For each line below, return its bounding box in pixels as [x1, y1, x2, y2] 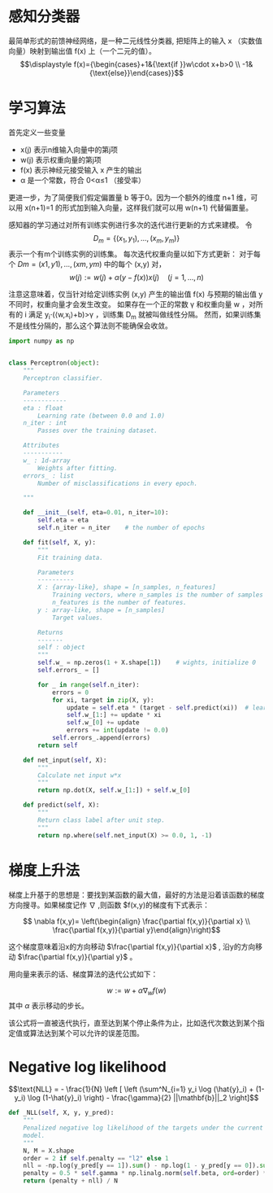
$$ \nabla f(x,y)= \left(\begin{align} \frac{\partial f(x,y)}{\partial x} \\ [23, 916, 250, 926]
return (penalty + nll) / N [23, 1177, 118, 1185]
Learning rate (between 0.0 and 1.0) [37, 412, 165, 420]
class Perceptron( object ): [8, 359, 100, 367]
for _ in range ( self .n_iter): [37, 680, 140, 688]
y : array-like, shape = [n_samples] [37, 605, 165, 614]
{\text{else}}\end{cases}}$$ [89, 68, 184, 77]
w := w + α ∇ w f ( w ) [106, 985, 167, 997]
